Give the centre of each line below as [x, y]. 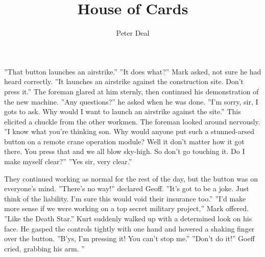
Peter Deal [133, 33]
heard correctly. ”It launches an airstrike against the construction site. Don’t [124, 81]
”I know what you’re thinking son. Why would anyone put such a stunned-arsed [129, 131]
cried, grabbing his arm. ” [44, 248]
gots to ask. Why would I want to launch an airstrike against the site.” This [123, 111]
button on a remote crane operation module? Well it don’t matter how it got [124, 141]
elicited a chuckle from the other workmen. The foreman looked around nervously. [132, 121]
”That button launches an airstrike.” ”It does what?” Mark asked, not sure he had [133, 71]
